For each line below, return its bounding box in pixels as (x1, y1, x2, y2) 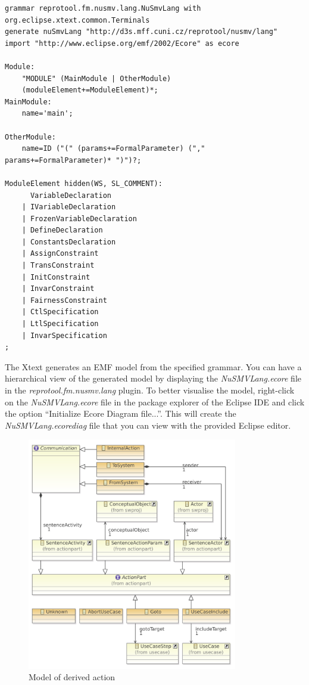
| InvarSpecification (21, 331, 107, 340)
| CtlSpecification (21, 308, 99, 317)
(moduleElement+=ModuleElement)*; (21, 86, 158, 95)
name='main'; (21, 109, 73, 118)
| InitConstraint (21, 272, 90, 281)
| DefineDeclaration (21, 226, 103, 235)
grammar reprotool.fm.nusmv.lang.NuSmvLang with (5, 4, 201, 13)
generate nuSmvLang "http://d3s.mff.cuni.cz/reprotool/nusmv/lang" (5, 27, 278, 36)
